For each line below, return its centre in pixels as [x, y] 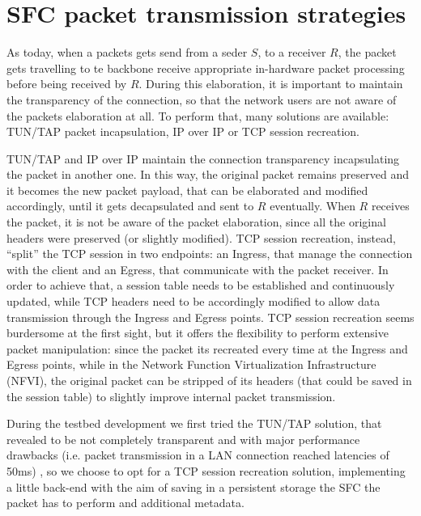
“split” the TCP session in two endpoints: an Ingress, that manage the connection [210, 254]
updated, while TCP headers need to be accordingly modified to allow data [193, 301]
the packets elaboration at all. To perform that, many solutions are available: [198, 115]
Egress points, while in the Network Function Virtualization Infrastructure [191, 364]
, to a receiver [292, 52]
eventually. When [313, 206]
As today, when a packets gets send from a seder [127, 52]
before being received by [67, 84]
